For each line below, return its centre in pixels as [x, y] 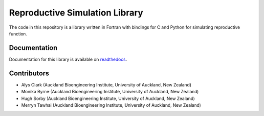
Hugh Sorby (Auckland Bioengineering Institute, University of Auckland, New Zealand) [108, 98]
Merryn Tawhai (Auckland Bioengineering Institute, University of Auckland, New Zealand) [111, 105]
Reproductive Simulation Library [76, 13]
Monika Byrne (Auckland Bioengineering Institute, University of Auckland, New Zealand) [110, 92]
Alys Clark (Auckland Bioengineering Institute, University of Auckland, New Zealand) [106, 84]
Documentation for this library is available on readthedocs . [68, 59]
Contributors [29, 73]
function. [18, 33]
